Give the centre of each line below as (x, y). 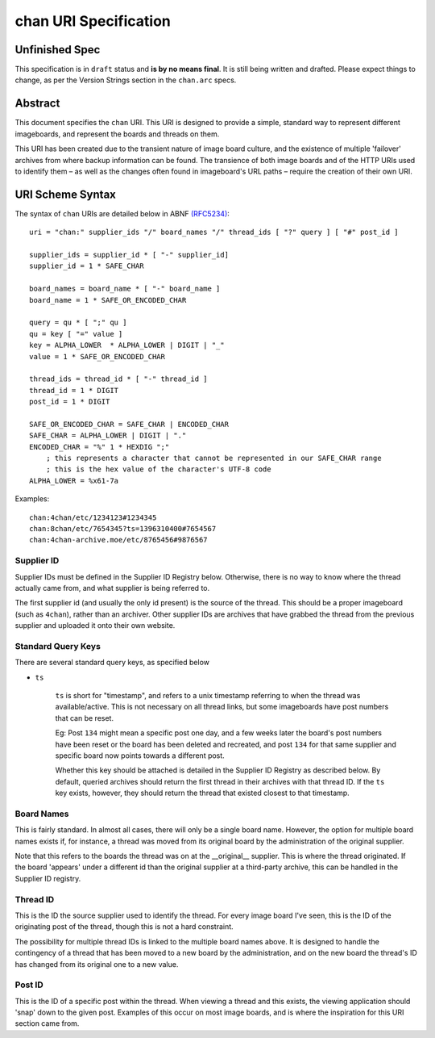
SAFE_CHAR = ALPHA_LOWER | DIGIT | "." (108, 435)
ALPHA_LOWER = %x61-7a (74, 481)
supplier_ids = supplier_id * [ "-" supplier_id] (129, 255)
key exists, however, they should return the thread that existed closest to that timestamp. (202, 793)
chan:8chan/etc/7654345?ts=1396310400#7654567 (123, 528)
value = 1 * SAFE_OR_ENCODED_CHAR (97, 356)
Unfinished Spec (58, 50)
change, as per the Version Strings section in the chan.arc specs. (126, 80)
